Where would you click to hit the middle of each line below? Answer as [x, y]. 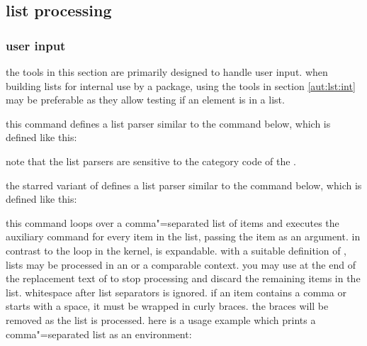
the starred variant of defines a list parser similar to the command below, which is [184, 185]
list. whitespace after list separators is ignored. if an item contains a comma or [176, 292]
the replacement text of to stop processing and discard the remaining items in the [183, 278]
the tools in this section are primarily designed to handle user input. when [167, 72]
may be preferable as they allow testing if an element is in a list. [145, 100]
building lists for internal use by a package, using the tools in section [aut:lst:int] [181, 85]
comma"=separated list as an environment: [99, 334]
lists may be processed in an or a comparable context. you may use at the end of [181, 264]
